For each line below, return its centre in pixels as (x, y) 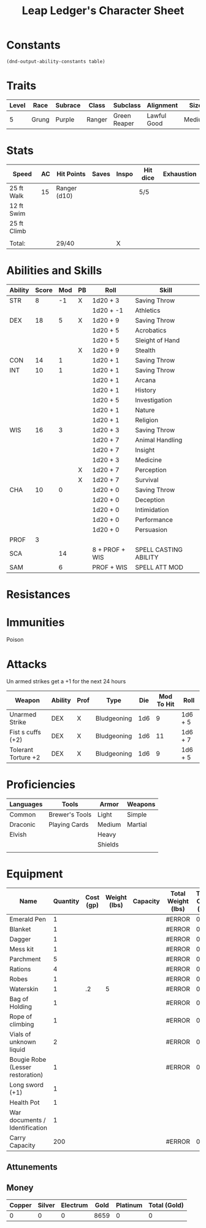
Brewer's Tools (70, 815)
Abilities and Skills (54, 271)
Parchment (25, 959)
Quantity (66, 901)
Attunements (32, 1167)
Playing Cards (69, 824)
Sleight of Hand (158, 340)
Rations (20, 969)
